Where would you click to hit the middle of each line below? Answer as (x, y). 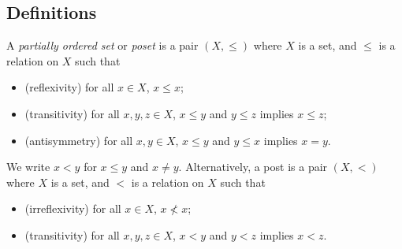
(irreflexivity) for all (73, 208)
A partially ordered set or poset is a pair (102, 45)
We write (28, 167)
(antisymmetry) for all (79, 140)
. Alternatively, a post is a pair (253, 167)
